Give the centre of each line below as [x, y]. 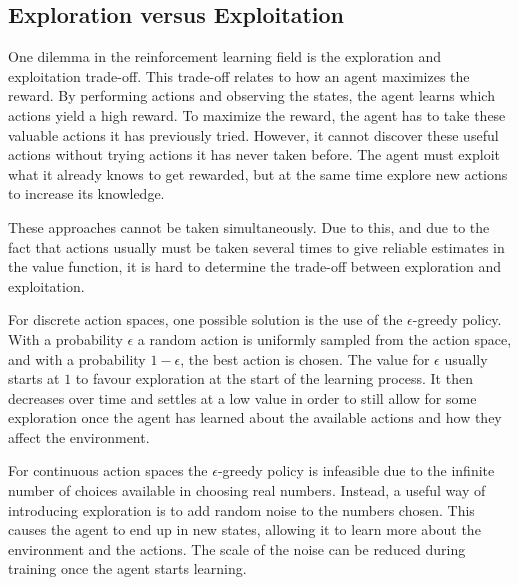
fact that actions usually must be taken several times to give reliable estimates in [256, 246]
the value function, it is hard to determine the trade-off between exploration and [254, 266]
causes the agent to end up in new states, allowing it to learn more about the [244, 529]
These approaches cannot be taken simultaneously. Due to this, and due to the [249, 226]
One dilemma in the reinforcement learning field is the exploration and [225, 56]
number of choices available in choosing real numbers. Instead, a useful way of [247, 490]
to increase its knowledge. [86, 193]
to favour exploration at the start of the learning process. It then [274, 378]
